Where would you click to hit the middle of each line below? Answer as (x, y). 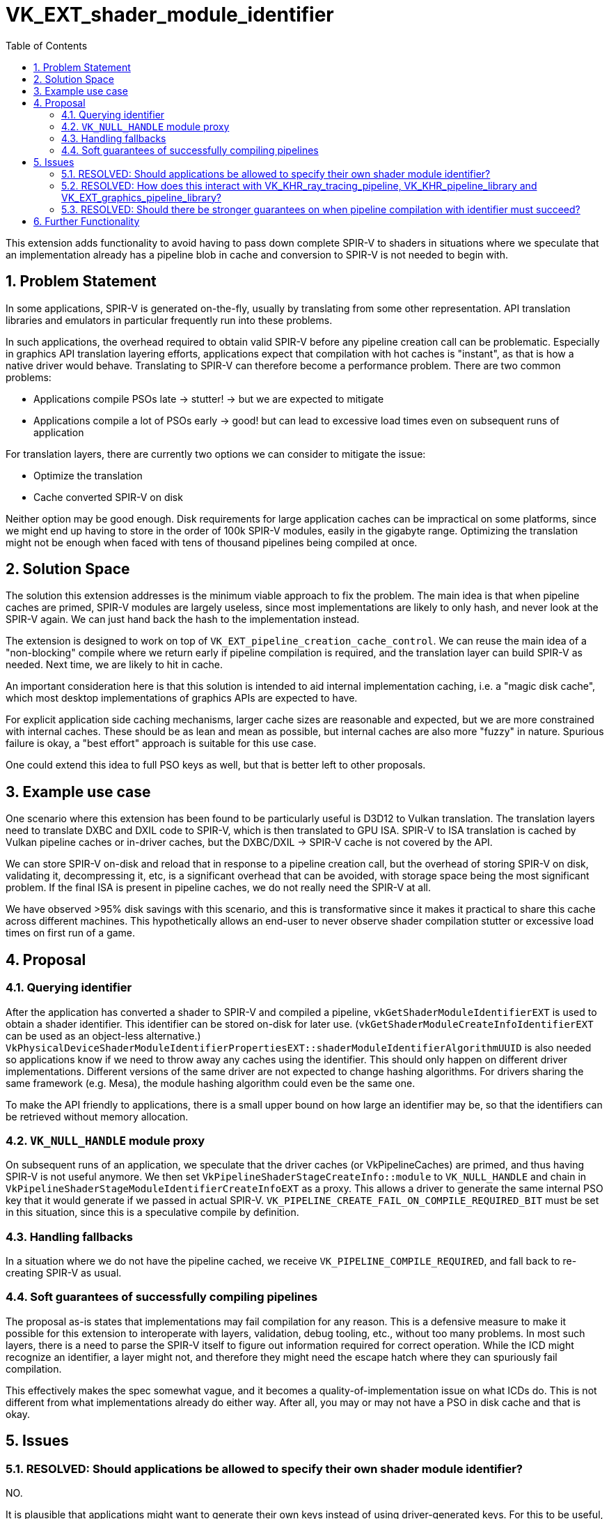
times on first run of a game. (71, 933)
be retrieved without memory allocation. (97, 1116)
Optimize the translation (88, 475)
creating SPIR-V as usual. (64, 1273)
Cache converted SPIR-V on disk (108, 497)
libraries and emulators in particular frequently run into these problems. (169, 320)
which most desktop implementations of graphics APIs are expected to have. (182, 698)
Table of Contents (47, 45)
